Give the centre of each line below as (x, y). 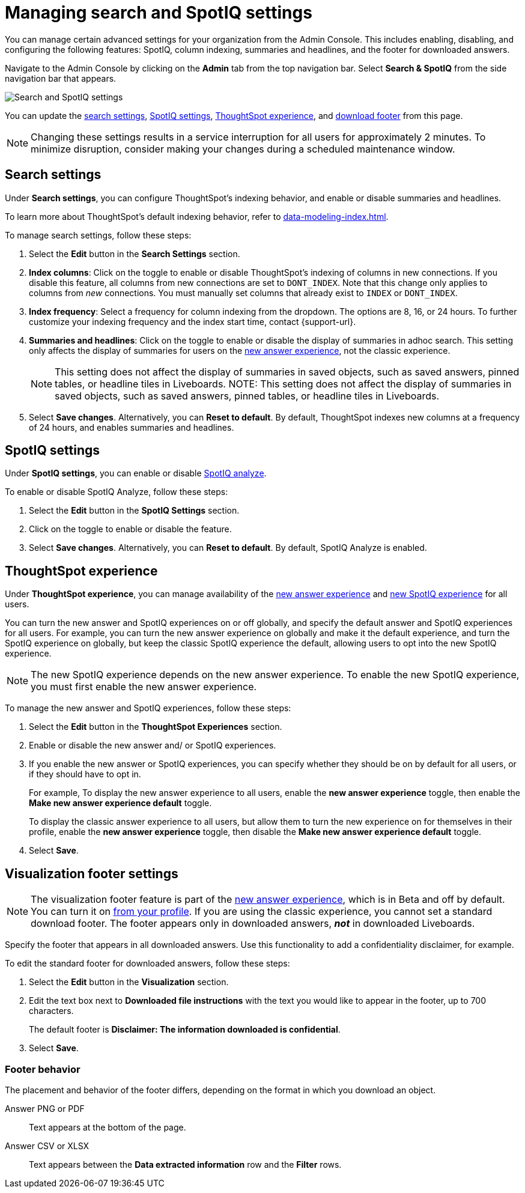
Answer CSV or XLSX (47, 1146)
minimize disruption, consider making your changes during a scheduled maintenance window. (243, 149)
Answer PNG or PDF (45, 1108)
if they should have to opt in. (85, 774)
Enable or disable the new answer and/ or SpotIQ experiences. (153, 745)
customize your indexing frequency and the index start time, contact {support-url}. (193, 321)
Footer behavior (43, 1069)
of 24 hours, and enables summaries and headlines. (132, 427)
